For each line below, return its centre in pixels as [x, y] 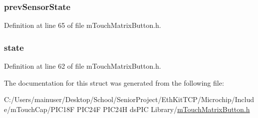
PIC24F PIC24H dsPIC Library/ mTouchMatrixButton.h [163, 109]
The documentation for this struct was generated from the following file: [114, 82]
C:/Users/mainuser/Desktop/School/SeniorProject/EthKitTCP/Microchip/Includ [129, 99]
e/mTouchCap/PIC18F [39, 109]
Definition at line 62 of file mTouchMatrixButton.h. [83, 66]
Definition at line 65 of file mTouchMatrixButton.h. [83, 25]
